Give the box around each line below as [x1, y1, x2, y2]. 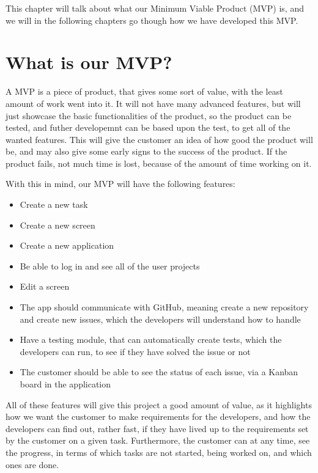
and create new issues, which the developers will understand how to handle [20, 312, 301, 325]
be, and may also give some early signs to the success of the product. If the [6, 145, 287, 158]
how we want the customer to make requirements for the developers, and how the [6, 410, 311, 423]
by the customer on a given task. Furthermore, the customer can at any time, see [6, 434, 310, 447]
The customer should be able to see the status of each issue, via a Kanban [20, 365, 298, 378]
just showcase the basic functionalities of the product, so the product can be [6, 109, 292, 122]
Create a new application [20, 239, 114, 252]
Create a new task [20, 198, 88, 211]
